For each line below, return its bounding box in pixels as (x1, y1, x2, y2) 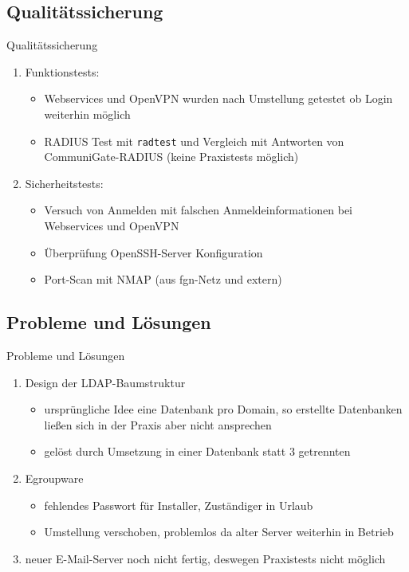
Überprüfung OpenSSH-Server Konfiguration (44, 244, 263, 261)
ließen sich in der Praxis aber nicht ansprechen (44, 416, 272, 433)
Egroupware (25, 469, 84, 486)
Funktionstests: (25, 63, 100, 80)
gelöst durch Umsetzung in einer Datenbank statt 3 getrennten (44, 443, 351, 460)
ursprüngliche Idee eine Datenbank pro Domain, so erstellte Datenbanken (44, 401, 403, 417)
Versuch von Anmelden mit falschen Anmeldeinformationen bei (44, 202, 353, 218)
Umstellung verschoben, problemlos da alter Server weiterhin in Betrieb (44, 523, 394, 540)
